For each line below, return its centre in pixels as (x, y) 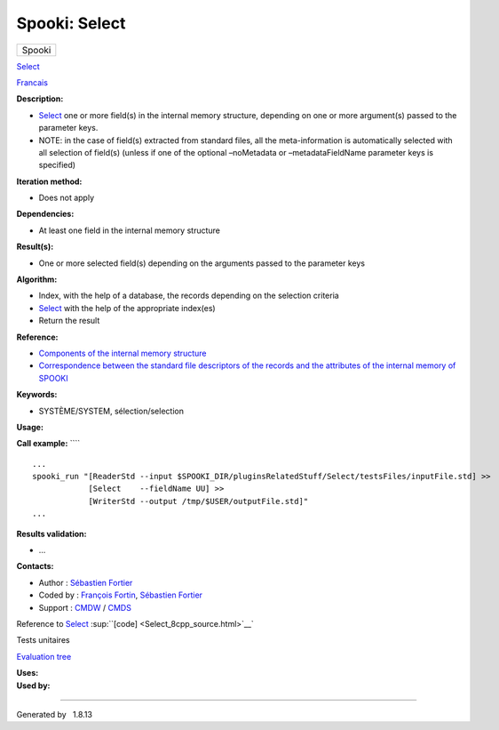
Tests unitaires (43, 640)
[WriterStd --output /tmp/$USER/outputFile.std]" (198, 501)
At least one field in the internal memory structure (130, 230)
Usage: (30, 427)
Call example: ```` (48, 444)
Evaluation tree (44, 656)
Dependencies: (45, 214)
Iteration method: (49, 181)
